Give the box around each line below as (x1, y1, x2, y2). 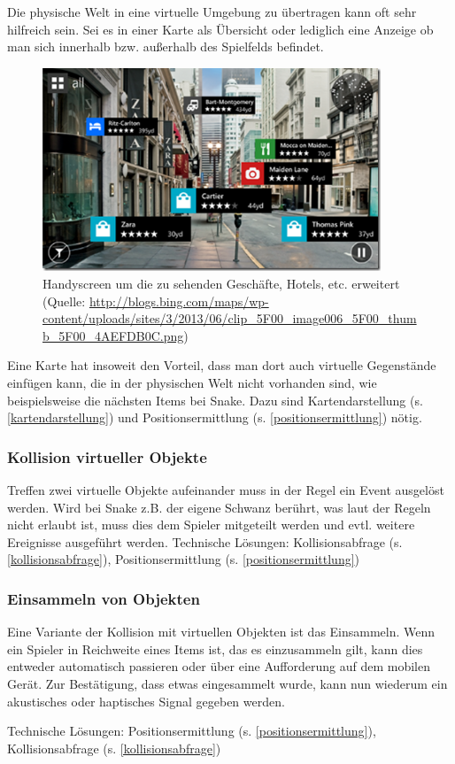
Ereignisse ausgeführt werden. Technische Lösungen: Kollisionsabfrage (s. (7, 532, 403, 551)
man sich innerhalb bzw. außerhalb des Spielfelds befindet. (7, 37, 324, 56)
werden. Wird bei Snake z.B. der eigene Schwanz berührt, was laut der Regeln (7, 498, 431, 516)
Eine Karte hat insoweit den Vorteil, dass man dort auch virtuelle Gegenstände (7, 356, 436, 374)
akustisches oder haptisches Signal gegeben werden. (7, 691, 285, 710)
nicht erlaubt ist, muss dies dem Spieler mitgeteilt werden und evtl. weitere (7, 515, 415, 534)
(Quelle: (42, 291, 86, 310)
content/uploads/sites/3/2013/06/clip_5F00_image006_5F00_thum (42, 309, 417, 328)
